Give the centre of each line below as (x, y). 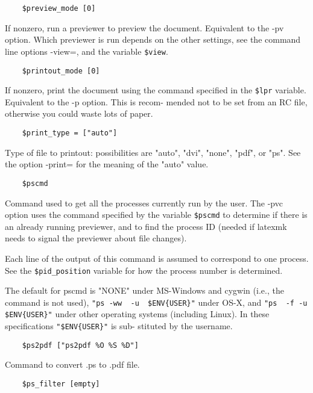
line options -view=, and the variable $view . (87, 51)
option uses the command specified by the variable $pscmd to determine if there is (156, 215)
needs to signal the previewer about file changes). (96, 238)
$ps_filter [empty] (61, 384)
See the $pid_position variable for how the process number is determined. (144, 270)
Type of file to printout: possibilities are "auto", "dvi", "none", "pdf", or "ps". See (153, 152)
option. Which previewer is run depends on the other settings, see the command (153, 39)
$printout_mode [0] (61, 71)
